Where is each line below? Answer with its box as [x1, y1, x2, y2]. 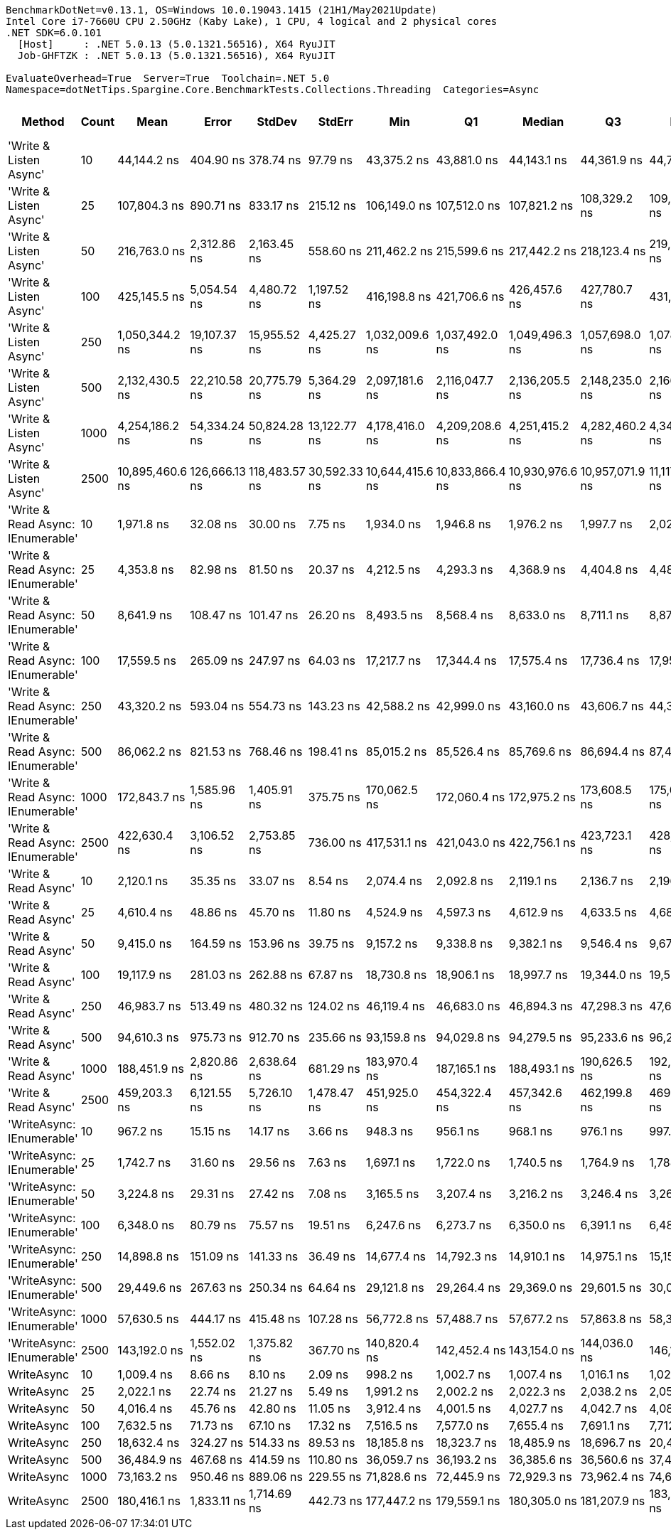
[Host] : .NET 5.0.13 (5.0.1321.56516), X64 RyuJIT [17, 38, 335, 50]
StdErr [318, 114, 353, 129]
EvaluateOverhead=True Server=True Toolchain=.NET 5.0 [6, 73, 330, 84]
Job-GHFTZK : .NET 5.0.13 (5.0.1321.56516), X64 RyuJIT [17, 50, 335, 61]
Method [21, 114, 65, 129]
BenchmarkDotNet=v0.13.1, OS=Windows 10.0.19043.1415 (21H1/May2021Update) [6, 4, 437, 16]
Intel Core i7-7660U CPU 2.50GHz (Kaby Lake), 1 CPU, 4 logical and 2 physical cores [6, 16, 498, 27]
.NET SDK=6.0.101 [6, 27, 102, 38]
